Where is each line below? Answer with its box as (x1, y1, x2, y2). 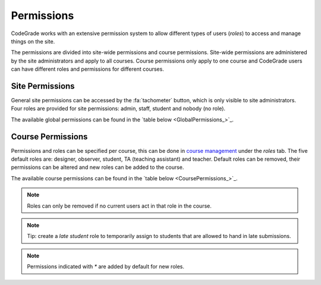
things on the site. (11, 37, 55, 45)
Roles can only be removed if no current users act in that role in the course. (27, 202, 212, 209)
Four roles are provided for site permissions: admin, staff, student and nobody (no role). (11, 105, 226, 112)
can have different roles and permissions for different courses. (11, 65, 165, 73)
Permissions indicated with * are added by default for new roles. (27, 263, 184, 270)
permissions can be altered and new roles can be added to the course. (11, 164, 184, 171)
